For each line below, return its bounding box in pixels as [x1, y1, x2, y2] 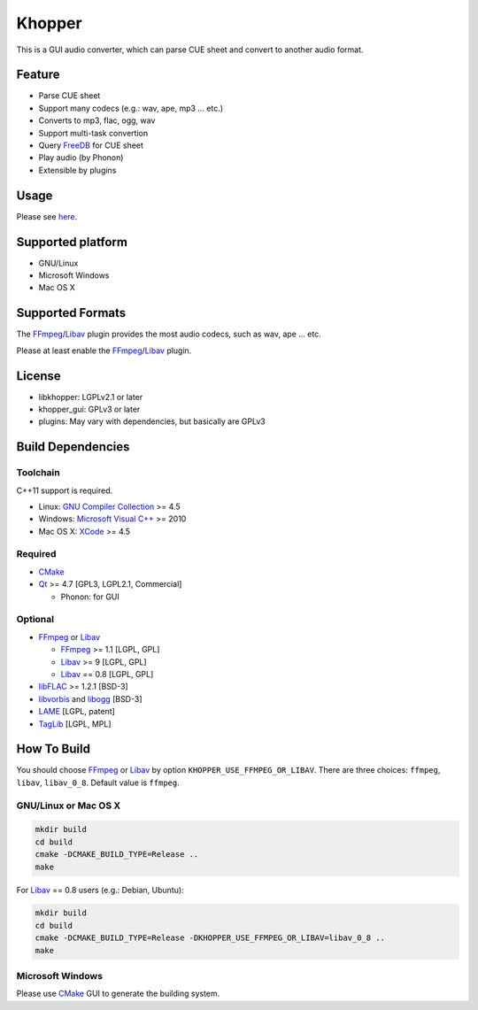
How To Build [16, 742, 90, 757]
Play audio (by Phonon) [38, 152, 124, 163]
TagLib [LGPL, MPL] [38, 718, 112, 729]
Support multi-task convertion [38, 127, 149, 138]
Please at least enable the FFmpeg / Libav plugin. [16, 345, 192, 356]
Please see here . [16, 211, 78, 221]
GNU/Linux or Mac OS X [16, 799, 121, 812]
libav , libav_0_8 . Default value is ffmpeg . [16, 777, 181, 788]
